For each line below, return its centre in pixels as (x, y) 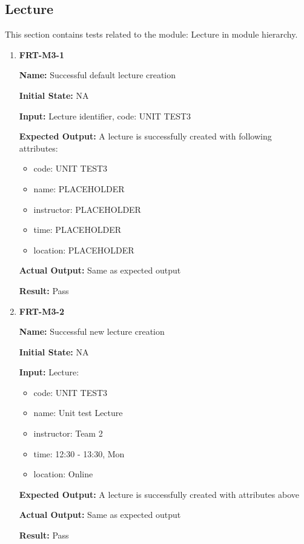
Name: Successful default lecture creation (97, 75)
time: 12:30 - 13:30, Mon (79, 453)
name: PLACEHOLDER (79, 188)
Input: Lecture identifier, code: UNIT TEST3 (105, 116)
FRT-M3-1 (41, 54)
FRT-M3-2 (41, 311)
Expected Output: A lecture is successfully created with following (145, 136)
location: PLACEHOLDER (84, 250)
